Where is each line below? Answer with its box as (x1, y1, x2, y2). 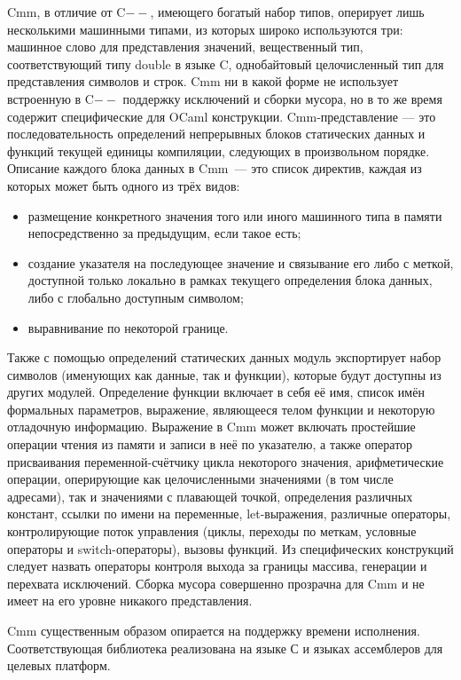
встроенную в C (7, 89, 94, 107)
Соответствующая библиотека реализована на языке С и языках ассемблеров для (7, 638, 443, 657)
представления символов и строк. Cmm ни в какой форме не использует (7, 72, 399, 91)
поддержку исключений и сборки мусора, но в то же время (122, 89, 442, 107)
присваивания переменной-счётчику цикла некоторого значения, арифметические (7, 452, 444, 470)
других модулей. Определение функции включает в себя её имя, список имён (7, 383, 425, 401)
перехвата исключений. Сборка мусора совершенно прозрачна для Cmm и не (7, 573, 425, 592)
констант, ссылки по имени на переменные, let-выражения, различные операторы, (7, 504, 451, 523)
